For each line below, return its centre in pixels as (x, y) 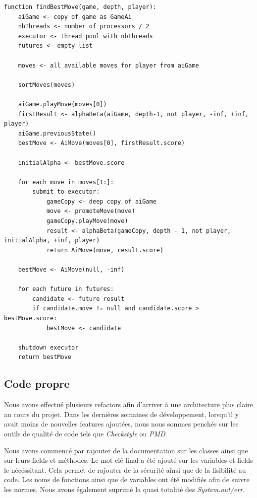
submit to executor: (66, 192)
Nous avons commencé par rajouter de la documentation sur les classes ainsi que (126, 450)
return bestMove (45, 357)
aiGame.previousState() (57, 133)
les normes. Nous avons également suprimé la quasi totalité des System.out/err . (125, 489)
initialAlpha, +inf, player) (52, 241)
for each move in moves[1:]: (66, 182)
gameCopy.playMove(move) (87, 221)
